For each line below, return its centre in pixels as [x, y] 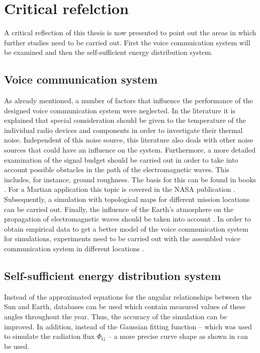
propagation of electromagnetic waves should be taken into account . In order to [127, 219]
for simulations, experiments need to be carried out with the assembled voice [122, 238]
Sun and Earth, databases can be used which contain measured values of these [125, 306]
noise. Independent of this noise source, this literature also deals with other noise [129, 140]
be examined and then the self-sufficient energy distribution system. [109, 52]
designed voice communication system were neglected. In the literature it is [120, 110]
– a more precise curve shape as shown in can [178, 336]
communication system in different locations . [74, 249]
